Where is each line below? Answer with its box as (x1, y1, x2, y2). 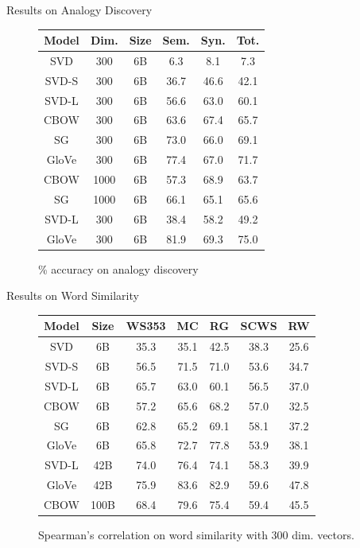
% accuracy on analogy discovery (38, 260, 199, 277)
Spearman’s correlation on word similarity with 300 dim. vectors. (38, 527, 354, 542)
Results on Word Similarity (6, 287, 139, 304)
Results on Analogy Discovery (6, 2, 153, 17)
